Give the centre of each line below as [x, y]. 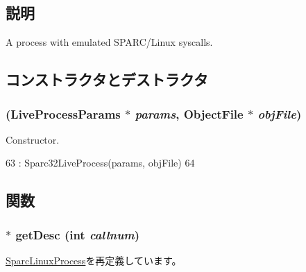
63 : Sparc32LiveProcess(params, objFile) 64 [100, 163]
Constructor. [33, 139]
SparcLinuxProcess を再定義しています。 [94, 260]
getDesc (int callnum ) [78, 234]
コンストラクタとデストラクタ [107, 79]
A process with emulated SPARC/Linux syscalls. [109, 42]
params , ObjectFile [189, 113]
